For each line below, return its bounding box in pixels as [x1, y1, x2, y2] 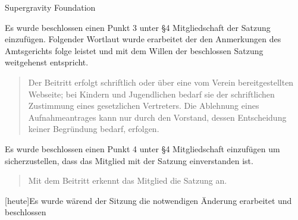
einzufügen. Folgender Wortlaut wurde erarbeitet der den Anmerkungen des [5, 33, 281, 45]
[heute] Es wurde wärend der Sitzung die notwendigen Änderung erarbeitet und [5, 194, 292, 206]
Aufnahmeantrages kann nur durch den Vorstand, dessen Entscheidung [28, 111, 287, 123]
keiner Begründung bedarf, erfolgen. [28, 122, 159, 135]
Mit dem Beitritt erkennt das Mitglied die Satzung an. [28, 174, 227, 187]
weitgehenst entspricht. [5, 56, 89, 68]
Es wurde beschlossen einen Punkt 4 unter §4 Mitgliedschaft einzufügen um [5, 142, 280, 155]
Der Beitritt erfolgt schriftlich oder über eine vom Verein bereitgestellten [28, 76, 294, 88]
